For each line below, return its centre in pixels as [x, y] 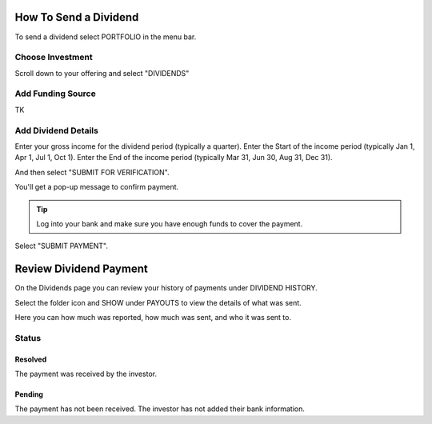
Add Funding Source [55, 94]
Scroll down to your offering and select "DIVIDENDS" [102, 73]
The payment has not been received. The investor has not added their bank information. [160, 409]
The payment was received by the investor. [86, 374]
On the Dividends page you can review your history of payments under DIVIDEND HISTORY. [166, 288]
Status [28, 338]
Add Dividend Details [57, 130]
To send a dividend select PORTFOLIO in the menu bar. [106, 37]
